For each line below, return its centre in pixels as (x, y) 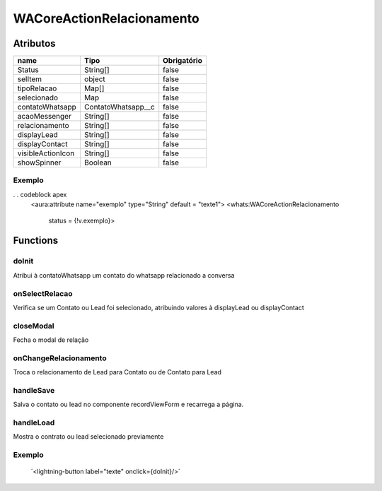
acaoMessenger (45, 117)
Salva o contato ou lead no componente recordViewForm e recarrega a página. (128, 404)
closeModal (34, 326)
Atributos (34, 43)
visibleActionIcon (46, 153)
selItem (30, 79)
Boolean (98, 162)
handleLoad (34, 422)
